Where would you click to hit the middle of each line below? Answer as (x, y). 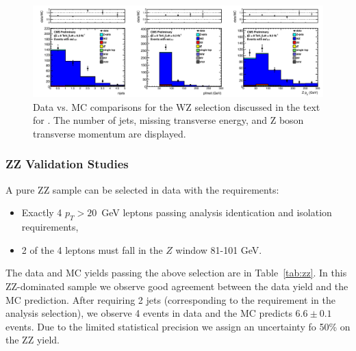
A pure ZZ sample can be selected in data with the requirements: (142, 189)
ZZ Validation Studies (67, 164)
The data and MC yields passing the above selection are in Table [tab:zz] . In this (176, 273)
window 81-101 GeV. (219, 249)
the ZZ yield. (33, 340)
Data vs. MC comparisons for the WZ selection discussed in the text (177, 106)
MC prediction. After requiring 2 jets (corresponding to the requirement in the (170, 299)
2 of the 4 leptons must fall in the (92, 249)
